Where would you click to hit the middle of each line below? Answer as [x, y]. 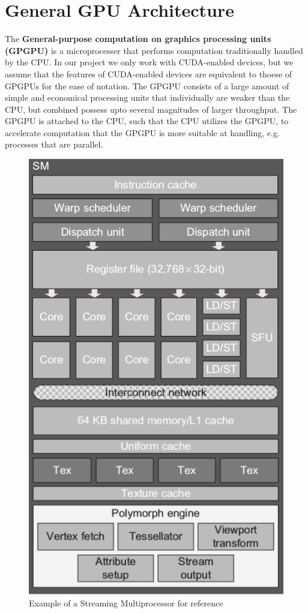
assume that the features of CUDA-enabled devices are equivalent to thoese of [149, 73]
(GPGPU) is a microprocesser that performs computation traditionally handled [154, 50]
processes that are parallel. [54, 144]
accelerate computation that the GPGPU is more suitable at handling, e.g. [142, 132]
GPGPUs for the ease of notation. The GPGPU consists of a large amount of [147, 85]
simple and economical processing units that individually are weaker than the [147, 97]
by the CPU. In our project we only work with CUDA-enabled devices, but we [149, 62]
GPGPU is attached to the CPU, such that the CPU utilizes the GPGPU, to [147, 121]
